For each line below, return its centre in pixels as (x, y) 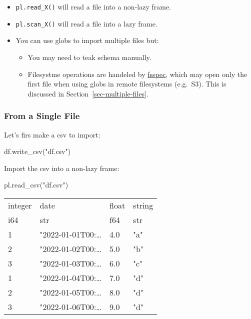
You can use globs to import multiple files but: (87, 40)
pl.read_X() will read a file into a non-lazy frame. (93, 6)
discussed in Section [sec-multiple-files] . (88, 93)
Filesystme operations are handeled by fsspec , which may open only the (137, 74)
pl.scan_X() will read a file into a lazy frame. (86, 23)
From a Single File (42, 116)
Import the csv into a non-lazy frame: (62, 168)
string (143, 205)
